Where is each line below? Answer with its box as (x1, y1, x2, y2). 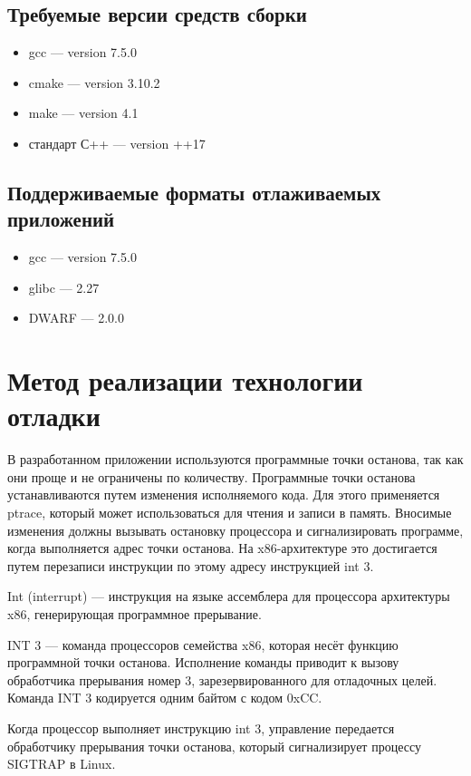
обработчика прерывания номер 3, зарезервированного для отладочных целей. (7, 670, 437, 689)
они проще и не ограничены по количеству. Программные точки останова (7, 467, 416, 486)
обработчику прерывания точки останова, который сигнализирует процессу (7, 736, 421, 755)
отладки (7, 397, 101, 434)
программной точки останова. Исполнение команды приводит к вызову (7, 653, 399, 672)
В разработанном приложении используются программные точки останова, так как (7, 450, 464, 469)
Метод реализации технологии (7, 362, 363, 399)
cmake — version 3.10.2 (28, 73, 160, 92)
